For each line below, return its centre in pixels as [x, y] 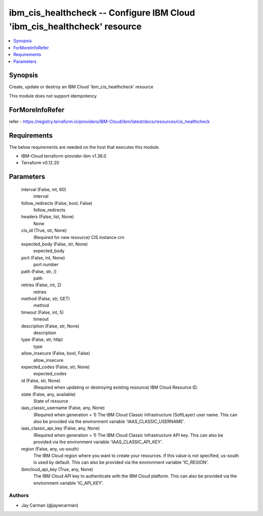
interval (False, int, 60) [44, 189]
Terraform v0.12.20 [40, 163]
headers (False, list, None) [47, 217]
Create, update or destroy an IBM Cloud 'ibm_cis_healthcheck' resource [81, 87]
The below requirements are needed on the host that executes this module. [85, 147]
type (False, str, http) [42, 339]
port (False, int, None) [43, 258]
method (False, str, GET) [46, 299]
